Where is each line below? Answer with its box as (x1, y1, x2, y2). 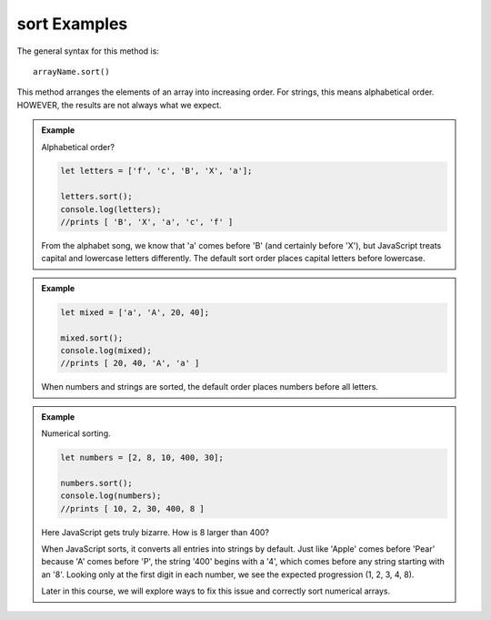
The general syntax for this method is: (16, 46, 159, 56)
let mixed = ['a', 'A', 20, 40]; (60, 307, 209, 318)
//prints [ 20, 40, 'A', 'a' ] (60, 358, 200, 369)
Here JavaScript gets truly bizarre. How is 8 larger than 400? (41, 526, 270, 537)
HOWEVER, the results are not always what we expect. (16, 99, 222, 110)
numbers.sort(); (60, 478, 134, 488)
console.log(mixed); (60, 345, 152, 355)
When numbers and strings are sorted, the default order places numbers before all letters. (41, 381, 379, 392)
